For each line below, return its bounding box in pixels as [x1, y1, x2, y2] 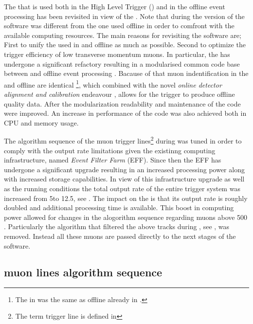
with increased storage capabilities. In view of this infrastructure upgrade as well [4, 174, 245, 184]
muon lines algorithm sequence [4, 264, 163, 279]
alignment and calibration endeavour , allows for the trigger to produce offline [4, 89, 235, 99]
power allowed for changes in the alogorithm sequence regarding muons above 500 [4, 212, 248, 222]
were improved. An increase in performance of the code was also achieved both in [4, 108, 247, 118]
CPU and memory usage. [4, 117, 79, 127]
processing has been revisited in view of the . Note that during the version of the [4, 11, 245, 21]
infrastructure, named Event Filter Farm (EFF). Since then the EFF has [4, 155, 221, 165]
